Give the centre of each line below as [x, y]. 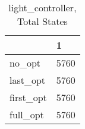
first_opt [28, 97]
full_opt [27, 114]
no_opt [25, 63]
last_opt [28, 80]
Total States [42, 21]
